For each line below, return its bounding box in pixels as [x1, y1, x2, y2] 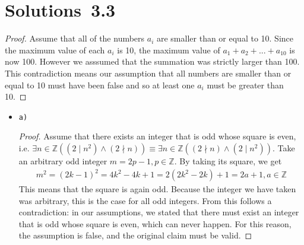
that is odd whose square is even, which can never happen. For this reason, [18, 217, 292, 230]
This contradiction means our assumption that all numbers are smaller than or [5, 66, 292, 79]
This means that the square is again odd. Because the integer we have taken [18, 183, 296, 195]
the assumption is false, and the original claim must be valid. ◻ [18, 229, 252, 241]
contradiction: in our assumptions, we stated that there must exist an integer [18, 206, 299, 218]
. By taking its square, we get [174, 154, 282, 167]
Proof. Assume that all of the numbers [5, 32, 145, 44]
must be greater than [207, 78, 284, 91]
